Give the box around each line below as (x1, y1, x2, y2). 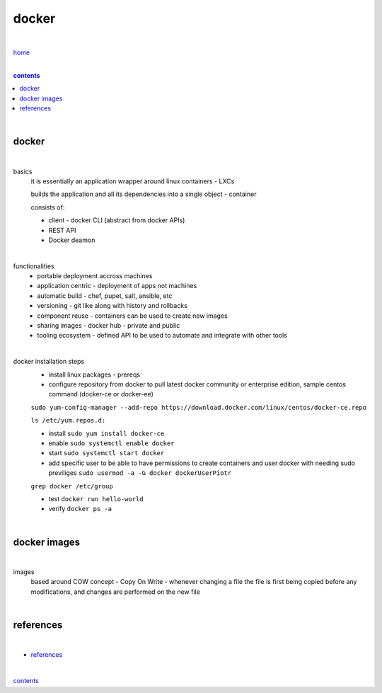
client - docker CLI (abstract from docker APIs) (48, 216, 185, 224)
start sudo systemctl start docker (48, 449, 165, 457)
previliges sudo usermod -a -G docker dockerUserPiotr (48, 469, 232, 477)
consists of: (30, 202, 65, 212)
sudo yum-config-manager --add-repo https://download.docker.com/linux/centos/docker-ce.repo (30, 403, 367, 411)
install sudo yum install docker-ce (48, 429, 165, 437)
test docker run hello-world (48, 494, 144, 503)
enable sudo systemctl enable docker (48, 439, 175, 447)
